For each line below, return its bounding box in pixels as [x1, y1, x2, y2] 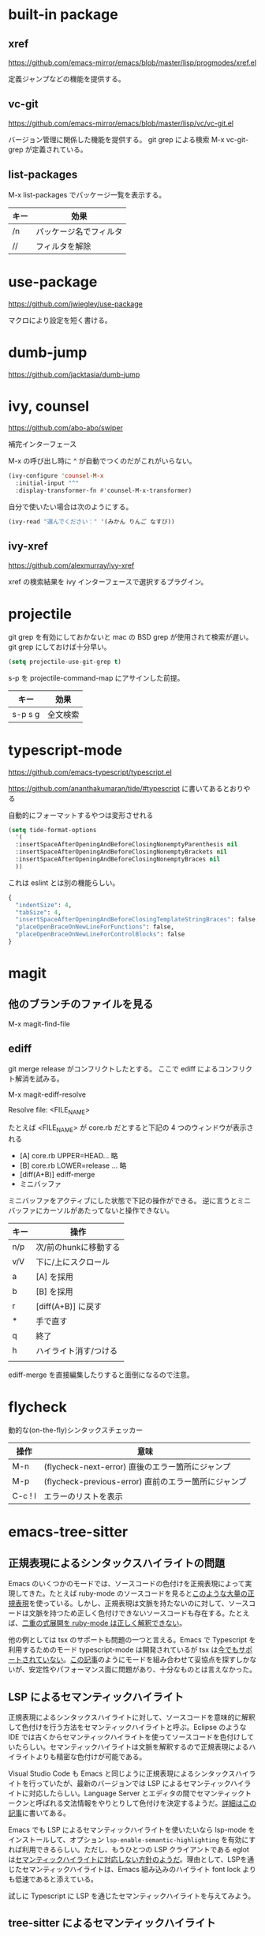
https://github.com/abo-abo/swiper [8, 423, 124, 433]
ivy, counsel [8, 397, 89, 415]
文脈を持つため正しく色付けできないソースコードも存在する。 [28, 1608, 230, 1618]
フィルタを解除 [35, 241, 91, 252]
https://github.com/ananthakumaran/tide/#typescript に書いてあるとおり [8, 783, 244, 793]
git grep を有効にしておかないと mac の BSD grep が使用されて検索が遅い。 [8, 632, 253, 641]
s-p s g [12, 708, 40, 719]
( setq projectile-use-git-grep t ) [8, 658, 122, 666]
